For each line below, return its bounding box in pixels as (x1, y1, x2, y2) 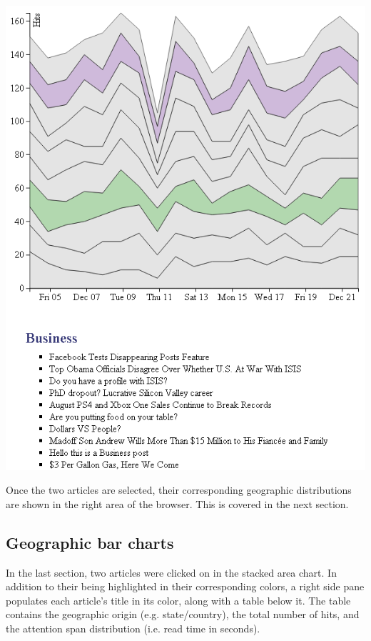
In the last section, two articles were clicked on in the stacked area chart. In (6, 565, 337, 580)
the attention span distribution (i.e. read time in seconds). (6, 621, 260, 636)
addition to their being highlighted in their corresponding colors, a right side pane (6, 579, 365, 594)
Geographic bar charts (6, 531, 174, 553)
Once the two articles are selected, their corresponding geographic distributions (6, 482, 352, 497)
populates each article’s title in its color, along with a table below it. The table (6, 592, 351, 607)
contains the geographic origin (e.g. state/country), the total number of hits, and (6, 607, 360, 622)
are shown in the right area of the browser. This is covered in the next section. (6, 496, 349, 511)
